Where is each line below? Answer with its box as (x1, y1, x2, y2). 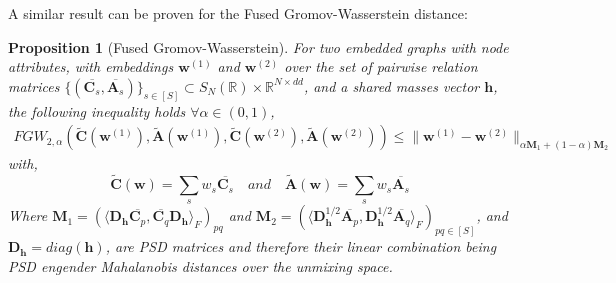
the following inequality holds (8, 100, 186, 121)
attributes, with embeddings (8, 56, 174, 77)
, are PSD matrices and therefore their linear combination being (105, 236, 497, 257)
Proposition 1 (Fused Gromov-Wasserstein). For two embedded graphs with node (8, 36, 509, 57)
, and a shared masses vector (303, 75, 480, 96)
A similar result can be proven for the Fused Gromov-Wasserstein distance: (8, 3, 468, 23)
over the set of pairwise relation (284, 56, 478, 77)
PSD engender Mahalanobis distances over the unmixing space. (8, 255, 393, 276)
